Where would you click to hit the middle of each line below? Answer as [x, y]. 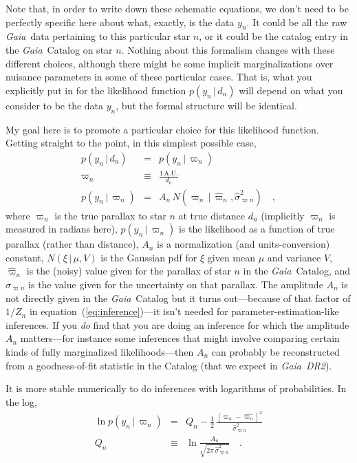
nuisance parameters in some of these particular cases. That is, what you [159, 77]
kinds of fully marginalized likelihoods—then [100, 351]
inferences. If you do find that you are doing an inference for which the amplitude [177, 324]
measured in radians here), [62, 229]
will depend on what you [291, 90]
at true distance [212, 215]
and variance [294, 257]
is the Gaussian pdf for [149, 257]
